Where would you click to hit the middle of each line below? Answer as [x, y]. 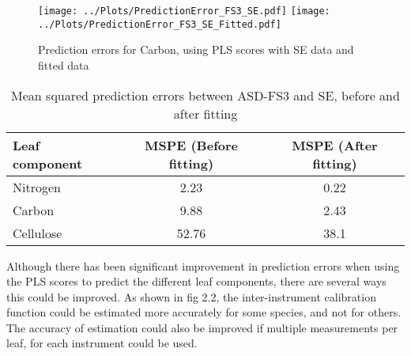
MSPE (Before [191, 145]
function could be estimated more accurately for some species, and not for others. [204, 312]
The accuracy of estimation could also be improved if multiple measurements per [202, 327]
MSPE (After [335, 145]
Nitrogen [37, 187]
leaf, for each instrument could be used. [102, 343]
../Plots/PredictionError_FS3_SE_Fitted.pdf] [160, 24]
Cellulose [38, 233]
